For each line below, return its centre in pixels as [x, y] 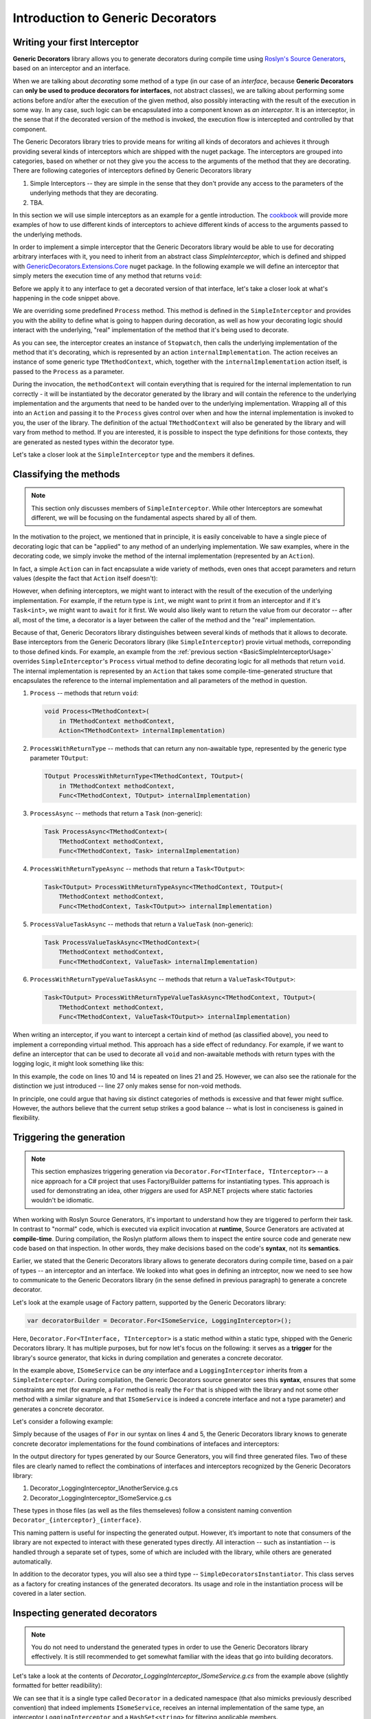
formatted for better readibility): [57, 1685]
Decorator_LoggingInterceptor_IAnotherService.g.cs [104, 1488]
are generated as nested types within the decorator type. [93, 442]
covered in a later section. [49, 1594]
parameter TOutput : [59, 758]
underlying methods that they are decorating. [94, 193]
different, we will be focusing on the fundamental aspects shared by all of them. [144, 518]
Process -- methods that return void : [84, 693]
